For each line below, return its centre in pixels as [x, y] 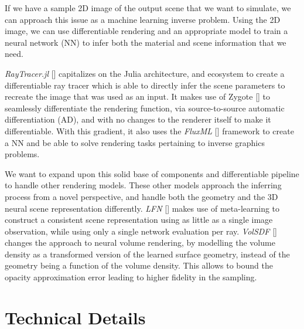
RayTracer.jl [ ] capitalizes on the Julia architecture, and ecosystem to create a [145, 73]
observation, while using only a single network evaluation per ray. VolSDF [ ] [141, 231]
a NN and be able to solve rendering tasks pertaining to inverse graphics [135, 142]
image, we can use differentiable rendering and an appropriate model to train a [146, 31]
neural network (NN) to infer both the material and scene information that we [146, 42]
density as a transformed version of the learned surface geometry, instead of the [147, 254]
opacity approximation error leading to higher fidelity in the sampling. [131, 277]
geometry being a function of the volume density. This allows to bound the [139, 265]
